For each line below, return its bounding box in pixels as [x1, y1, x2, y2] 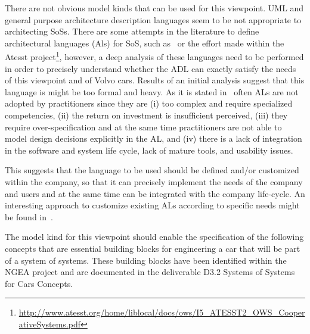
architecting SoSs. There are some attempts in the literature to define [5, 25, 259, 38]
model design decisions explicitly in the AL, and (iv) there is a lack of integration [5, 132, 302, 145]
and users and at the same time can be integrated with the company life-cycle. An [5, 187, 305, 199]
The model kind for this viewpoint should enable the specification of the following [5, 230, 304, 243]
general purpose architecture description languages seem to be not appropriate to [5, 13, 302, 26]
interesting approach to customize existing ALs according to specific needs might [5, 199, 300, 211]
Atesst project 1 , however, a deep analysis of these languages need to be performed [5, 49, 304, 63]
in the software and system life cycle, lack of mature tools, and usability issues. [5, 143, 293, 156]
